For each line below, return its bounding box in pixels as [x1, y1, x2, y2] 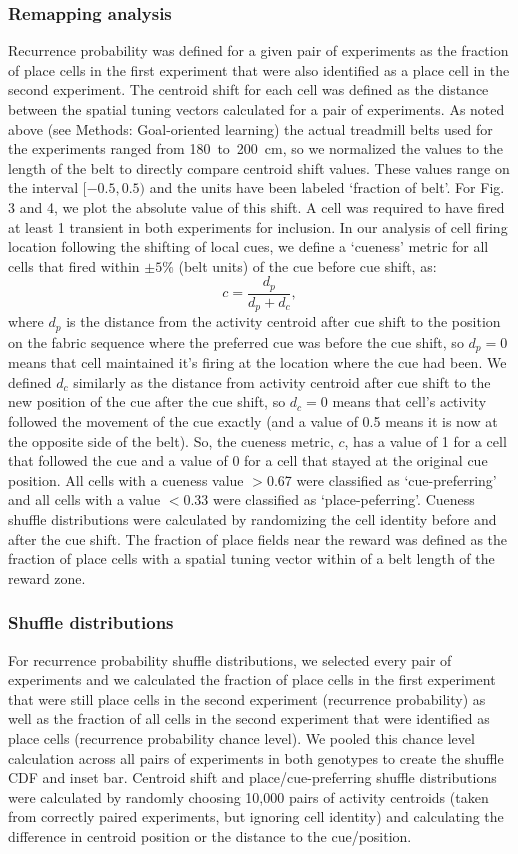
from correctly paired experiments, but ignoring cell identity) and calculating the [8, 806, 504, 827]
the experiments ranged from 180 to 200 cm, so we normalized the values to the [8, 138, 503, 159]
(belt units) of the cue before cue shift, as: [178, 255, 437, 276]
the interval [8, 177, 79, 198]
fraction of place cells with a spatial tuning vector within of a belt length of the [8, 548, 495, 569]
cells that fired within [8, 255, 140, 276]
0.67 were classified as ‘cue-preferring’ [266, 469, 497, 490]
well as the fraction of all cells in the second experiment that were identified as [8, 708, 490, 729]
